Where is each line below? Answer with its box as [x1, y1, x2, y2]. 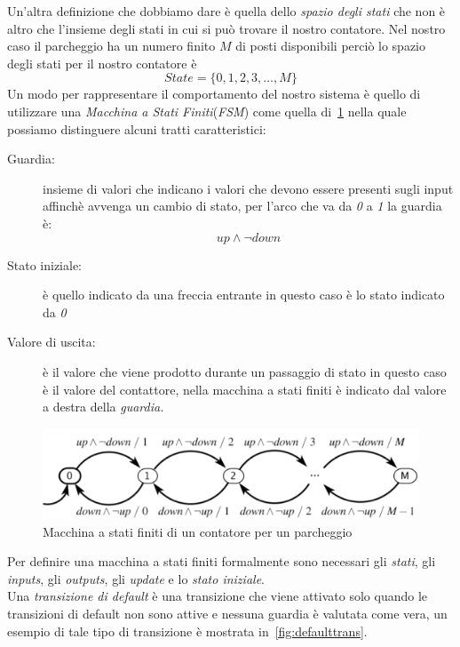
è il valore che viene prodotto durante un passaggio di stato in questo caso [43, 362, 447, 380]
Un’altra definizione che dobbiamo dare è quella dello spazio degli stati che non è [7, 2, 446, 20]
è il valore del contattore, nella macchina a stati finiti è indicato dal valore [43, 379, 447, 398]
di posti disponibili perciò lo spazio [235, 36, 426, 55]
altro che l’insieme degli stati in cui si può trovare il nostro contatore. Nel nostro [7, 19, 446, 37]
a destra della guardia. [43, 397, 164, 416]
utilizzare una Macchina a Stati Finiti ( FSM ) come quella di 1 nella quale [7, 101, 407, 120]
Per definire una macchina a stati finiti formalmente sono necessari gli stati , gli [7, 552, 436, 571]
